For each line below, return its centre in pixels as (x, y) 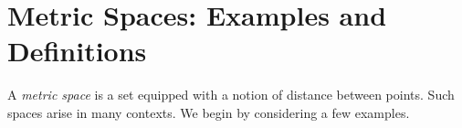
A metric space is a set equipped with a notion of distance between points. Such (231, 95)
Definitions (77, 51)
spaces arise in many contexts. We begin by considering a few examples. (209, 112)
